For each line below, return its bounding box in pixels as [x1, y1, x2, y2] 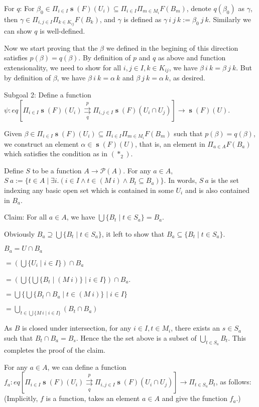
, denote [186, 3, 211, 13]
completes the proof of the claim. [4, 345, 105, 355]
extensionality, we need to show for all [4, 62, 121, 72]
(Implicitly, [4, 393, 38, 403]
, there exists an [171, 323, 220, 333]
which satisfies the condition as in [4, 148, 108, 159]
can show [4, 26, 32, 36]
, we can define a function [47, 361, 126, 372]
